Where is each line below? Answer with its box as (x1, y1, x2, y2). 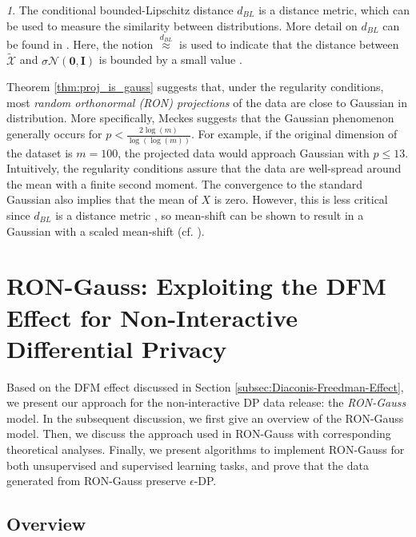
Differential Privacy (6, 332, 227, 364)
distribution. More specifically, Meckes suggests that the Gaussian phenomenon (6, 109, 394, 126)
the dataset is (6, 144, 73, 161)
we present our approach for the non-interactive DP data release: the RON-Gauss (6, 394, 406, 411)
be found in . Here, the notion (6, 35, 154, 52)
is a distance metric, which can (258, 2, 410, 18)
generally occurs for (6, 125, 102, 142)
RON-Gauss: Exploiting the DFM (6, 269, 386, 302)
